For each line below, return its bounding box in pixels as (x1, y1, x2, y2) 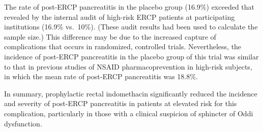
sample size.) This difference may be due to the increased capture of (4, 31, 216, 42)
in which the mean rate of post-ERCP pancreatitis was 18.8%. (4, 71, 198, 82)
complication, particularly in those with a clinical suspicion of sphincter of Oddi (4, 108, 253, 118)
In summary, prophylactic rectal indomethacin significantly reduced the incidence (4, 88, 257, 98)
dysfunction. (4, 118, 42, 128)
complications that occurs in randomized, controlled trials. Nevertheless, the (4, 41, 242, 52)
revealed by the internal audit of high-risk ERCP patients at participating (4, 11, 235, 22)
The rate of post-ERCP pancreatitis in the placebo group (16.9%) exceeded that (4, 2, 255, 12)
